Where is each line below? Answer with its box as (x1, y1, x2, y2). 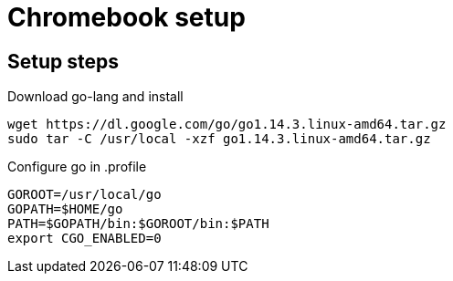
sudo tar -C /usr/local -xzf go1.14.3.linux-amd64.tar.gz (7, 131, 431, 147)
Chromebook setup (7, 2, 246, 33)
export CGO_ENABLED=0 (7, 231, 162, 246)
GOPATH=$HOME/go (7, 202, 123, 217)
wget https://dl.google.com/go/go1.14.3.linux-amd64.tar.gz (7, 117, 447, 132)
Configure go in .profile (7, 159, 147, 175)
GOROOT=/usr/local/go (7, 187, 162, 203)
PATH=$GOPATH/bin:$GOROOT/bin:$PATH (7, 216, 269, 232)
